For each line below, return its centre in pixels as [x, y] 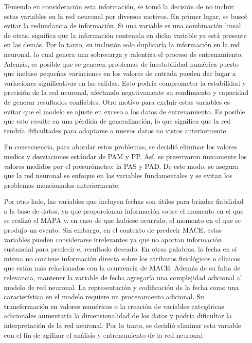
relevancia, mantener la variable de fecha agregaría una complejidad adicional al [123, 278]
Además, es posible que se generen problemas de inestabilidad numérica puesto [121, 63]
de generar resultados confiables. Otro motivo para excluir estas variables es [117, 101]
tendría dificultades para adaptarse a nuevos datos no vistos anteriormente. [116, 130]
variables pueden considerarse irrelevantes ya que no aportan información [113, 239]
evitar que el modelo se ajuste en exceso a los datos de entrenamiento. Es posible [125, 111]
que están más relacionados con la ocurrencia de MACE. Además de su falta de [122, 268]
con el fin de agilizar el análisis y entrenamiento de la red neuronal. [104, 334]
